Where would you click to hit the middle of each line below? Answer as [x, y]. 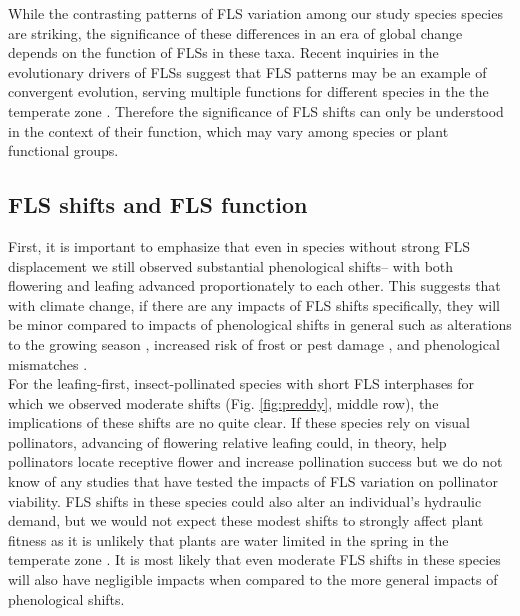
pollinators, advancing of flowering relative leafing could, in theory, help [227, 441]
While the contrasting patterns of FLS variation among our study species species [255, 13]
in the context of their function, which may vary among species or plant [228, 130]
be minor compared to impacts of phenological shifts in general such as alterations [260, 324]
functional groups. [63, 150]
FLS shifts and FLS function [158, 204]
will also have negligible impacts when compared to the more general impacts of [253, 579]
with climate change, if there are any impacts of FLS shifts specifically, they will [254, 304]
